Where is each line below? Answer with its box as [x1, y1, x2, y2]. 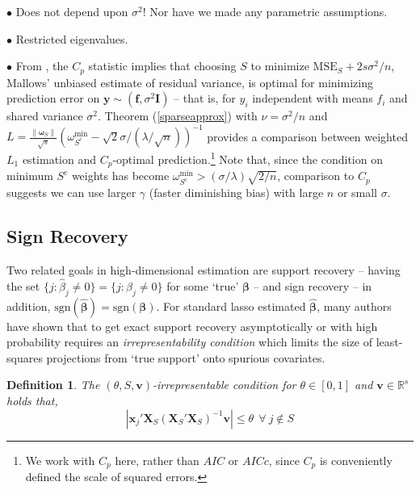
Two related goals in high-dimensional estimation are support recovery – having [6, 261, 401, 278]
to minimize [250, 57, 309, 74]
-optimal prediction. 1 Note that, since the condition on [112, 149, 383, 167]
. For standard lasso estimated [156, 297, 306, 314]
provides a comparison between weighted [207, 128, 408, 144]
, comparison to [277, 167, 355, 184]
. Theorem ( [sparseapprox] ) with [98, 107, 258, 124]
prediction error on [6, 90, 100, 107]
